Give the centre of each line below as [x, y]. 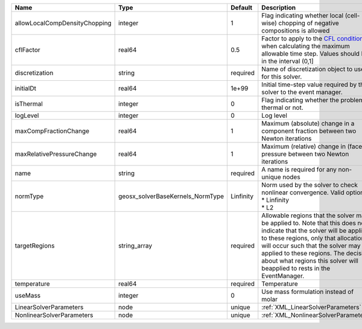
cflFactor [27, 50]
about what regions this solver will [310, 261]
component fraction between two [309, 131]
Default [242, 8]
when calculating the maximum [306, 46]
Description [279, 8]
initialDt [25, 88]
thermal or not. [283, 107]
